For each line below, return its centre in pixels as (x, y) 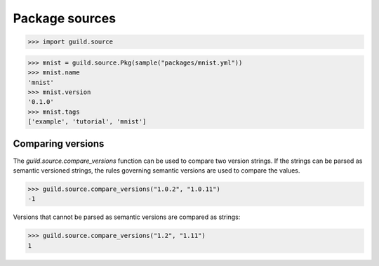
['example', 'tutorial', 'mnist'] (87, 122)
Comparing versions (59, 144)
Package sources (64, 18)
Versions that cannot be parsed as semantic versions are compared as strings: (127, 217)
